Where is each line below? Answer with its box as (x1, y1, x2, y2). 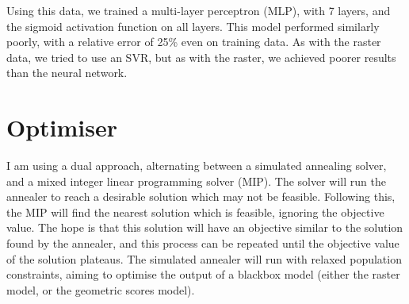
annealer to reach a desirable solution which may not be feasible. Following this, (6, 188, 396, 205)
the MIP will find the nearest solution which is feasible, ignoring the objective (6, 203, 384, 220)
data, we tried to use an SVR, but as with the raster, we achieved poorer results (6, 48, 396, 65)
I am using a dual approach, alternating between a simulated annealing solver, (6, 157, 387, 174)
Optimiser (6, 111, 118, 144)
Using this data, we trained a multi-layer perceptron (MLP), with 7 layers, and (6, 2, 391, 18)
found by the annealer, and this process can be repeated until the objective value (6, 235, 399, 252)
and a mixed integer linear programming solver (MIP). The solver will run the (6, 172, 386, 189)
